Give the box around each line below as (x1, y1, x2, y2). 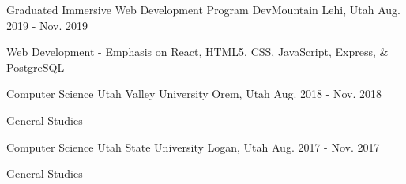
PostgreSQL (6, 58, 65, 75)
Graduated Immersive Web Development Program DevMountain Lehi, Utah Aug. (6, 2, 400, 17)
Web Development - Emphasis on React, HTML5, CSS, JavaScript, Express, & (6, 43, 389, 60)
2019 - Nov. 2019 (6, 17, 88, 33)
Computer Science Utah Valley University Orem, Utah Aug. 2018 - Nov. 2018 (6, 85, 382, 102)
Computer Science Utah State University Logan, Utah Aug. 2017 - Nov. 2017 (6, 138, 380, 155)
